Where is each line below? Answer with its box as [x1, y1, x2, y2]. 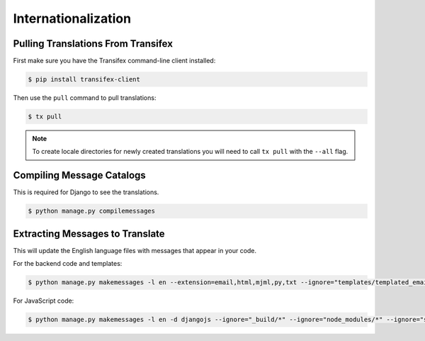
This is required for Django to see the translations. [13, 188, 159, 196]
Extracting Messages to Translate [13, 228, 166, 240]
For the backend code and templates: [13, 259, 123, 268]
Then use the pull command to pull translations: [13, 94, 157, 102]
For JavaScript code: [13, 296, 74, 305]
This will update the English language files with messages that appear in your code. [13, 246, 257, 255]
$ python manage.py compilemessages [28, 207, 156, 216]
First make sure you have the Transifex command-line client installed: [13, 57, 216, 65]
